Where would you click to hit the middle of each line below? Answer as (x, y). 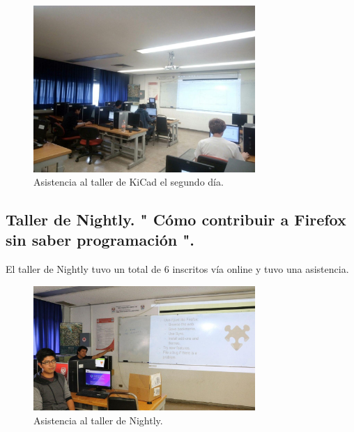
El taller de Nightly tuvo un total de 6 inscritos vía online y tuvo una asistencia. (177, 269)
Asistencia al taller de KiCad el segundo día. (129, 182)
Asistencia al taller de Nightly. (98, 420)
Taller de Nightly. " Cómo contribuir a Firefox (176, 219)
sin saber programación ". (100, 240)
